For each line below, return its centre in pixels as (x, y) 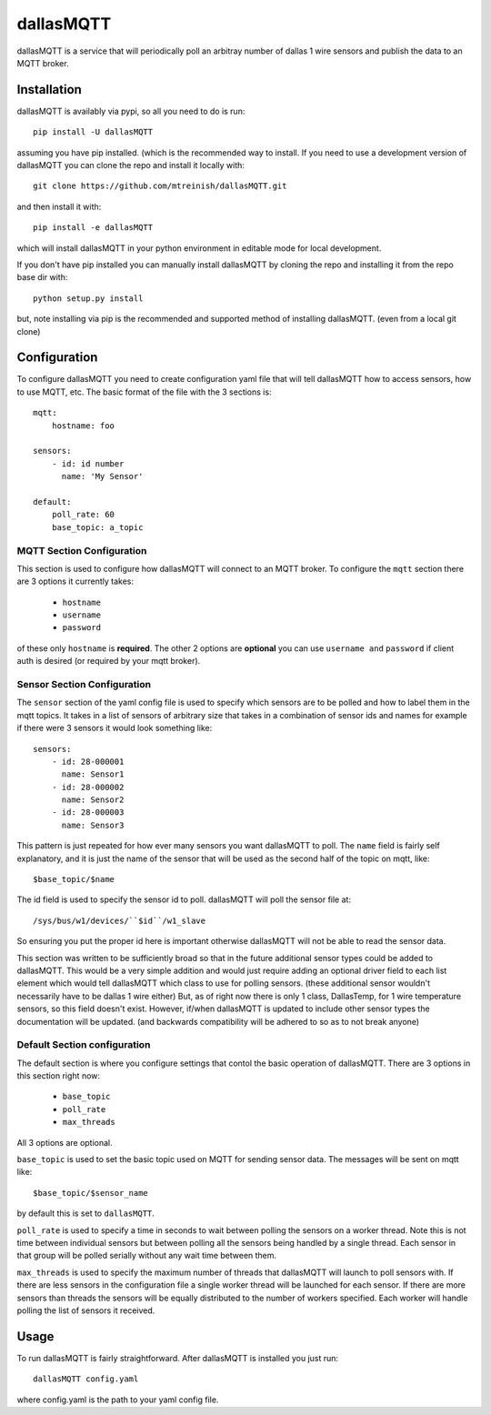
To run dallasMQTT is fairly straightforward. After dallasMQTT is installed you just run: (178, 1358)
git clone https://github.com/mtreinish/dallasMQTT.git (160, 186)
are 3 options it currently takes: (75, 581)
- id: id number (88, 463)
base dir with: (42, 277)
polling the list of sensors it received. (86, 1310)
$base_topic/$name (74, 879)
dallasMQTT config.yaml (86, 1379)
